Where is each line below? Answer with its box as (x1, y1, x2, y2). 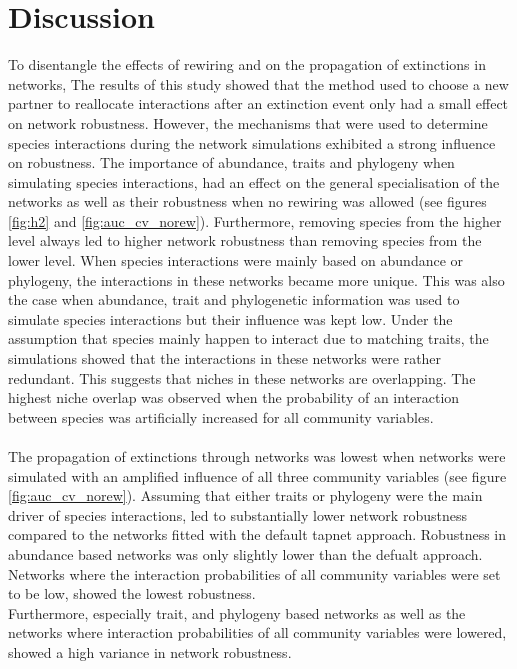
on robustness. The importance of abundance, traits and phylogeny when (8, 152, 455, 173)
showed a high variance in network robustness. (8, 641, 292, 662)
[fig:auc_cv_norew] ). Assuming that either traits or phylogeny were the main (8, 485, 483, 506)
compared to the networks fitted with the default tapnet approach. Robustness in (8, 524, 507, 545)
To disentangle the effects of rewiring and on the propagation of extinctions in (8, 54, 486, 75)
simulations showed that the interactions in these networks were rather (8, 348, 442, 369)
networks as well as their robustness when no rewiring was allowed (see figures (8, 191, 487, 212)
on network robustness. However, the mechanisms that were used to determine (8, 112, 488, 133)
